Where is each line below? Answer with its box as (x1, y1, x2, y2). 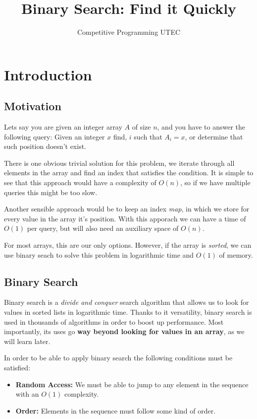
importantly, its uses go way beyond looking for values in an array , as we (4, 326, 245, 337)
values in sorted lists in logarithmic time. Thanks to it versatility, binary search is (4, 307, 252, 317)
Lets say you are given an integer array (4, 122, 122, 132)
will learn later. (4, 336, 51, 346)
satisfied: (4, 362, 31, 372)
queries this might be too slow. (4, 187, 98, 197)
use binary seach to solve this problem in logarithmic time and (4, 249, 194, 260)
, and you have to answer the (157, 122, 245, 132)
